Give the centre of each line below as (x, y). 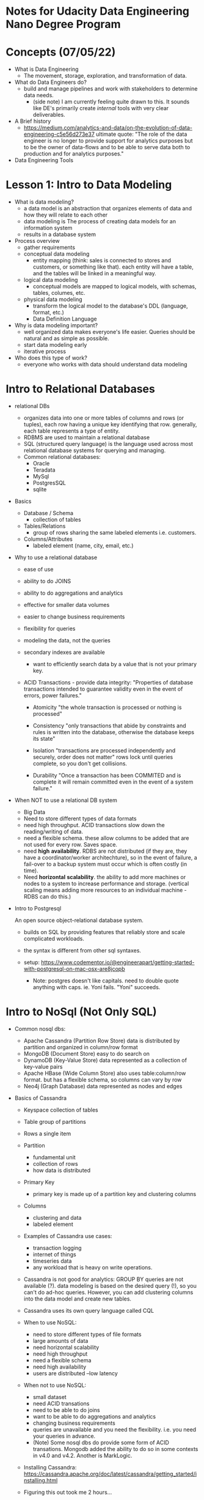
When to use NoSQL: (50, 1322)
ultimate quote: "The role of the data (142, 134)
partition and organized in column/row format (81, 1047)
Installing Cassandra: (50, 1467)
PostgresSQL (49, 483)
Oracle (41, 463)
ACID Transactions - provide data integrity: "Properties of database (108, 682)
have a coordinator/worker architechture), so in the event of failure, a (111, 857)
